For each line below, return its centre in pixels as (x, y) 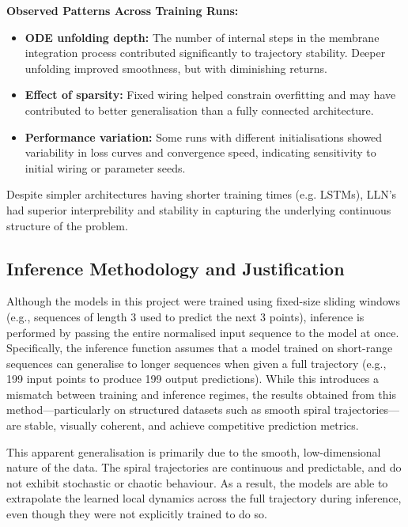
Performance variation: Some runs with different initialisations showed (204, 136)
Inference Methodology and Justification (176, 268)
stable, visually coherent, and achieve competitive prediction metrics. (192, 425)
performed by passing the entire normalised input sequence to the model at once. (203, 332)
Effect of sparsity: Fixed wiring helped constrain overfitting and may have (210, 95)
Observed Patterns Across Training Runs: (123, 10)
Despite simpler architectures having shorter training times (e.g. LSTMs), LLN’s (202, 194)
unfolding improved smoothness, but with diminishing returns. (176, 68)
